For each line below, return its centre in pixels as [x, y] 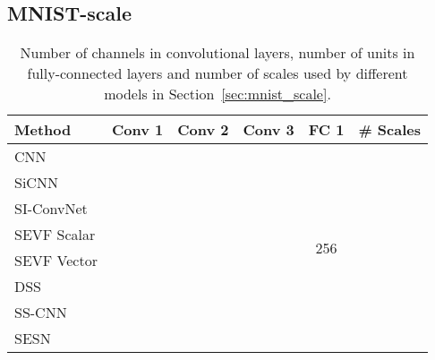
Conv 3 [269, 130]
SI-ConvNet [51, 209]
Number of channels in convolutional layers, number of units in [217, 53]
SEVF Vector [56, 261]
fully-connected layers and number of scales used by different [217, 73]
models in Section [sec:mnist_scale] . [217, 94]
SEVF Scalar [55, 235]
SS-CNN [41, 313]
